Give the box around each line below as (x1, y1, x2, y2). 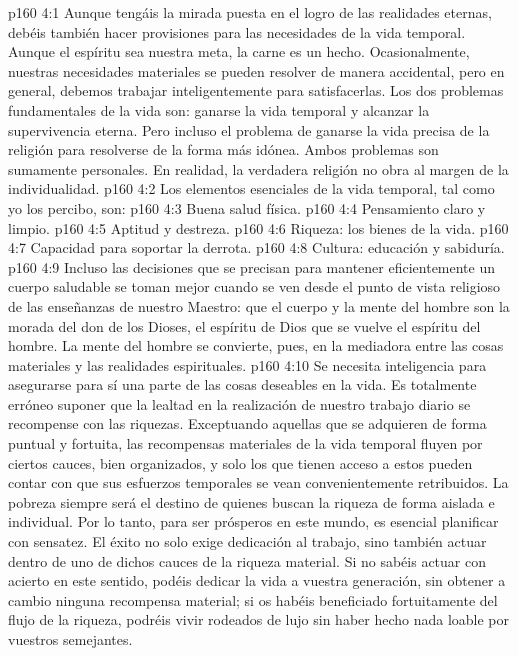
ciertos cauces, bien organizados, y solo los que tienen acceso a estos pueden (8, 452, 473, 473)
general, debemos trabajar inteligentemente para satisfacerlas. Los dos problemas (8, 80, 504, 101)
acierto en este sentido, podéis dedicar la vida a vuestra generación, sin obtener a (8, 570, 506, 591)
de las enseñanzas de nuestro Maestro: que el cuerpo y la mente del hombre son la (8, 295, 510, 316)
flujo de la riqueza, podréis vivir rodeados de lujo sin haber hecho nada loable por (8, 609, 510, 630)
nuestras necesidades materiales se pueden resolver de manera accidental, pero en (8, 60, 505, 81)
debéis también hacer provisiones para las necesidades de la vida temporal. (8, 21, 466, 42)
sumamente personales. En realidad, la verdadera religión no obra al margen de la (8, 158, 509, 179)
